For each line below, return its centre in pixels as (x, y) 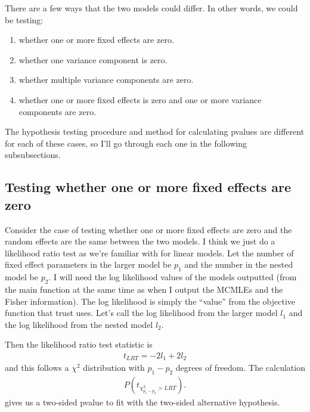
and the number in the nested (239, 264)
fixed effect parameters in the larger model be (88, 264)
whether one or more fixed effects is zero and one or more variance (140, 99)
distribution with (114, 368)
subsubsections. (33, 155)
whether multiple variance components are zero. (106, 80)
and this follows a (37, 368)
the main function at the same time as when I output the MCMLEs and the (144, 289)
